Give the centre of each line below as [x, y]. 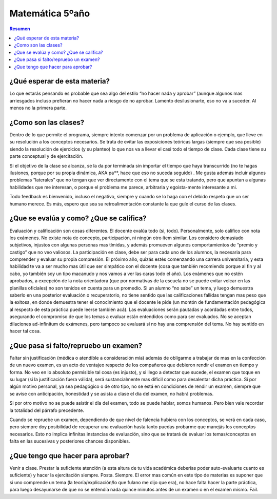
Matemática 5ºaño [50, 13]
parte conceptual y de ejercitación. [46, 156]
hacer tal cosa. [25, 331]
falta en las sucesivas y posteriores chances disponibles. [70, 441]
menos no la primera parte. [38, 108]
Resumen [20, 29]
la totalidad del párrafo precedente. [47, 410]
